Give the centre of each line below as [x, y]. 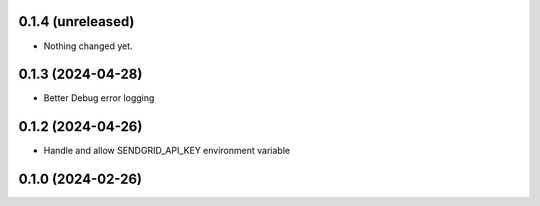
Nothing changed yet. [88, 46]
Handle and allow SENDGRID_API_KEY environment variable [166, 151]
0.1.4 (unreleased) [76, 21]
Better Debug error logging [99, 98]
